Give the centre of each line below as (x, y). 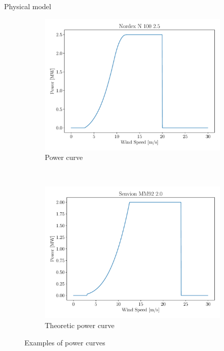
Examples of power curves (65, 342)
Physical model (28, 6)
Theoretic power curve (80, 325)
